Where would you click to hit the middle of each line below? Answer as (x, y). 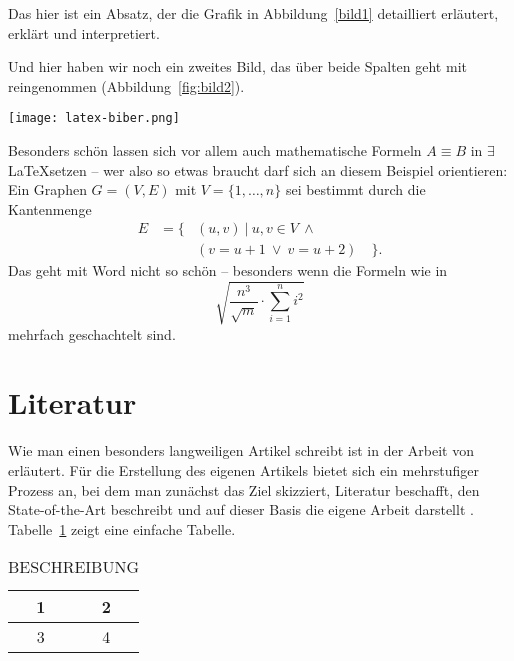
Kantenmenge (50, 208)
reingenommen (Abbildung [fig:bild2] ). (126, 85)
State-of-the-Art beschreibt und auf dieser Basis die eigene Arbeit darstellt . (241, 509)
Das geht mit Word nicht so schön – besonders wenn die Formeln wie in (228, 270)
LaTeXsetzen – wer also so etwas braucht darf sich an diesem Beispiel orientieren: (258, 169)
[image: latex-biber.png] (94, 118)
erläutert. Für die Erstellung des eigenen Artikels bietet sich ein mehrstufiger (243, 469)
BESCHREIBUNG (74, 567)
